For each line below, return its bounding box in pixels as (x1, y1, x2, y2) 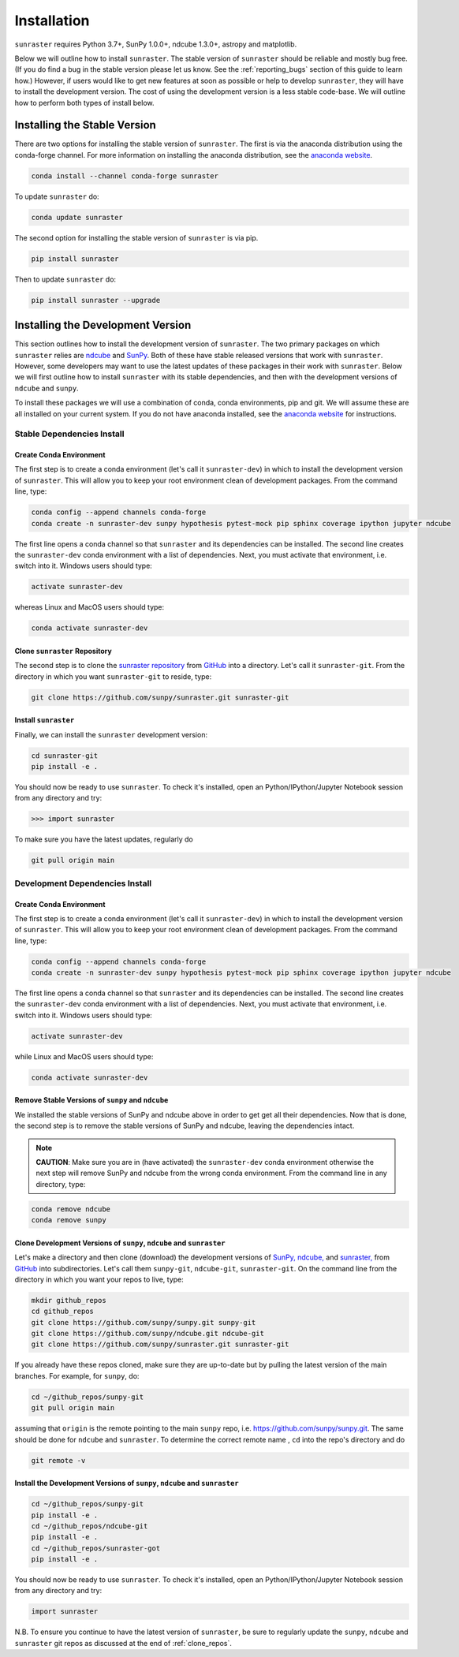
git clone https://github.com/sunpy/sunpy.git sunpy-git (31, 1318, 256, 1327)
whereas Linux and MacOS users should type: (14, 603, 165, 612)
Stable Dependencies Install (14, 428, 125, 439)
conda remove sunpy (31, 1215, 106, 1225)
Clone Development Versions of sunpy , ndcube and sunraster (14, 1238, 226, 1248)
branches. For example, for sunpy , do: (14, 1371, 140, 1380)
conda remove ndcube (31, 1204, 110, 1214)
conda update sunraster (31, 213, 124, 222)
